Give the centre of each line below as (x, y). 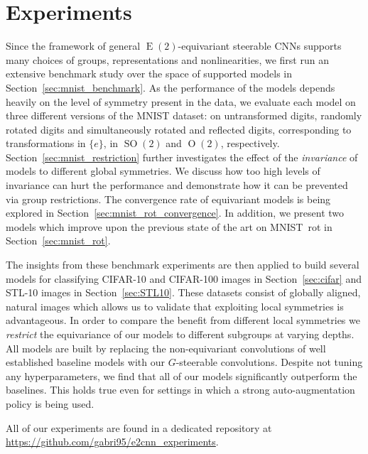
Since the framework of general (73, 46)
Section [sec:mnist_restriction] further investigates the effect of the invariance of (182, 157)
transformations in (46, 143)
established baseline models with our (85, 362)
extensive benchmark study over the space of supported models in (149, 74)
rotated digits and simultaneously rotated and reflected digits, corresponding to (179, 129)
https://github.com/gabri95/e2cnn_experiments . (112, 442)
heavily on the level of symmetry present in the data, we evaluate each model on (181, 101)
